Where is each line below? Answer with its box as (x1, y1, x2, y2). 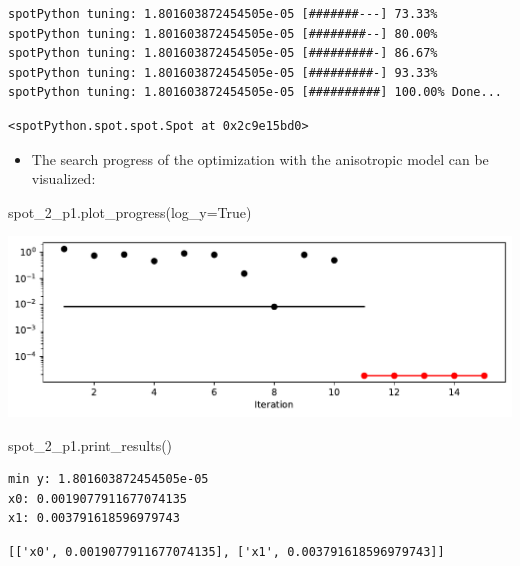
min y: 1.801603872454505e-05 (8, 472, 209, 487)
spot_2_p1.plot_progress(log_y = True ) (8, 201, 252, 222)
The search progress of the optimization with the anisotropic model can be (31, 148, 489, 169)
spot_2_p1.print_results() (8, 434, 173, 455)
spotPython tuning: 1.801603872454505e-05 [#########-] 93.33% (8, 65, 438, 80)
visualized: (31, 168, 96, 189)
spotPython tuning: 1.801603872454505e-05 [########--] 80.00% (8, 26, 438, 41)
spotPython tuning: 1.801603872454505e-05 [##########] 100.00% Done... (8, 85, 502, 100)
